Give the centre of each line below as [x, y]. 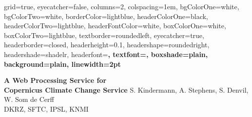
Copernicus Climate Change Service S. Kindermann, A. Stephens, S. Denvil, [126, 89]
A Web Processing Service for [55, 80]
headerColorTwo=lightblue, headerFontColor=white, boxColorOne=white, [115, 26]
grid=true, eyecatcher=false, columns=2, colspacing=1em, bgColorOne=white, [122, 6]
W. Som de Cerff [29, 99]
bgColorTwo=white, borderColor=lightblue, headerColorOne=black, [106, 16]
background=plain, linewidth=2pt [62, 64]
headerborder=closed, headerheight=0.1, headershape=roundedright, [107, 45]
